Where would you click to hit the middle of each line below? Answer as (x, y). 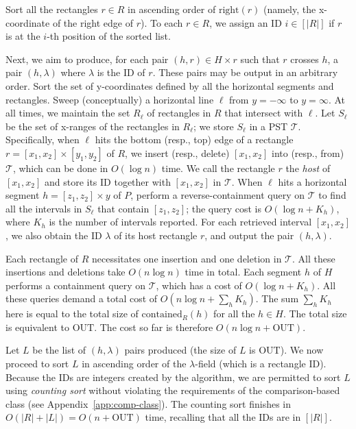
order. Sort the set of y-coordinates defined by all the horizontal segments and (170, 85)
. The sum (277, 298)
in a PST (269, 126)
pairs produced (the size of (180, 350)
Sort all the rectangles (52, 9)
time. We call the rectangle (218, 168)
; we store (214, 126)
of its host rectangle (156, 235)
